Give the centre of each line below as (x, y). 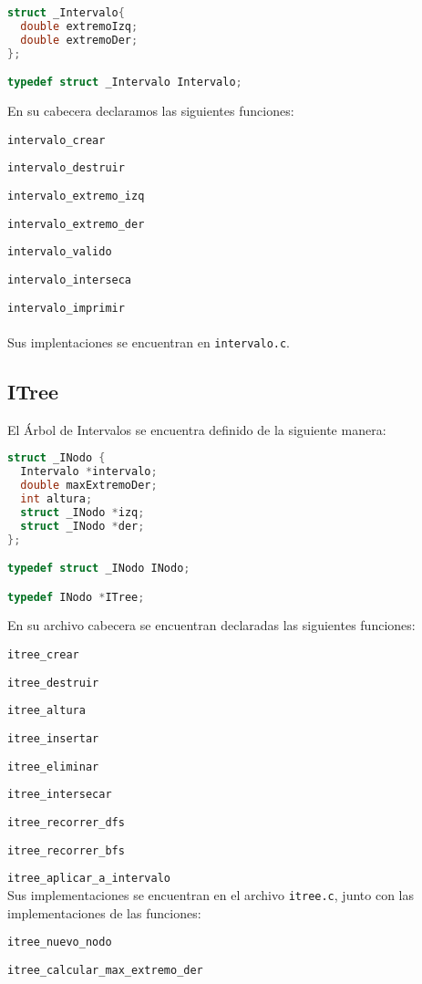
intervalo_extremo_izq (76, 196)
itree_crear (43, 655)
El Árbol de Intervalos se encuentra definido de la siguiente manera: (197, 429)
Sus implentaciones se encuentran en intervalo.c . (149, 342)
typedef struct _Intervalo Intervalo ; (125, 83)
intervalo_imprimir (66, 308)
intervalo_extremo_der (76, 224)
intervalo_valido (60, 252)
